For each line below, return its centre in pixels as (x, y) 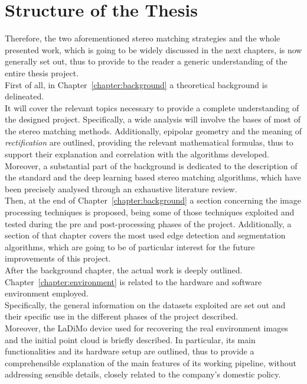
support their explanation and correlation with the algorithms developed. (137, 154)
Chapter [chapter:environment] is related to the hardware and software (133, 281)
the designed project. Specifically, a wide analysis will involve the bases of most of (153, 119)
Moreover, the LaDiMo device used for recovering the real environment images (146, 327)
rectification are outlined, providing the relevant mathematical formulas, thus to (149, 142)
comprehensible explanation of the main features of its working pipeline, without (151, 362)
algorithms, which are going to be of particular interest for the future (130, 246)
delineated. (25, 96)
